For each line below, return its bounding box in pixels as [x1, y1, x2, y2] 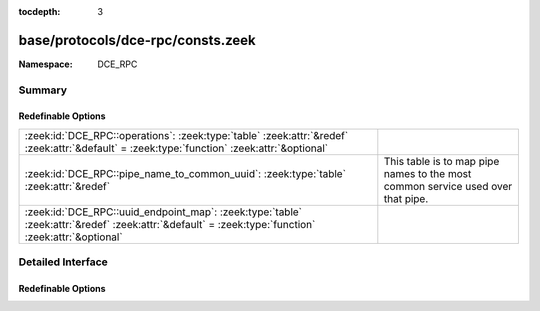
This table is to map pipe [383, 154, 500, 168]
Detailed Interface [18, 255, 109, 269]
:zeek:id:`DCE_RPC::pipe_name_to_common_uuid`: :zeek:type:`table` [24, 166, 347, 180]
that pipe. [383, 191, 429, 205]
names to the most [383, 166, 472, 180]
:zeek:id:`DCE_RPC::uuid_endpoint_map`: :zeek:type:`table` [24, 205, 303, 219]
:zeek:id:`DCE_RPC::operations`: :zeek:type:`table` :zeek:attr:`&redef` [24, 128, 349, 142]
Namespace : [18, 58, 74, 70]
